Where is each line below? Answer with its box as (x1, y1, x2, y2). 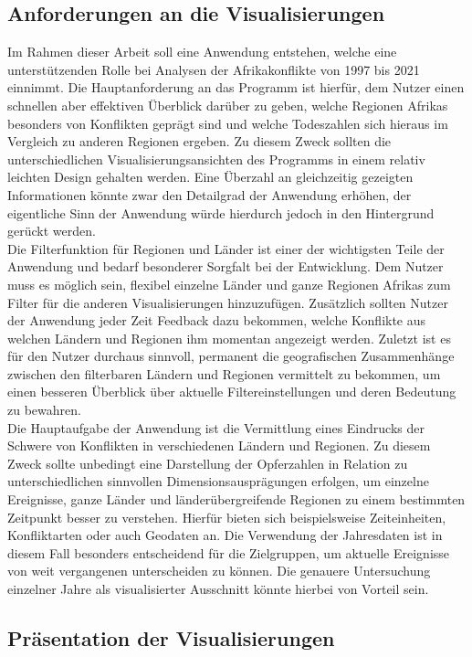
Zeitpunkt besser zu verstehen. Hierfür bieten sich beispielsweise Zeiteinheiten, (7, 507, 446, 526)
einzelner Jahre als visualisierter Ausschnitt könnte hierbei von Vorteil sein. (7, 579, 429, 599)
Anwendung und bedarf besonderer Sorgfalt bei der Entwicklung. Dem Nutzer (7, 257, 444, 276)
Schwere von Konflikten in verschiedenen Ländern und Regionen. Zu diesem (7, 436, 431, 455)
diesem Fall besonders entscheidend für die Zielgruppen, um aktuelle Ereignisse (7, 543, 450, 562)
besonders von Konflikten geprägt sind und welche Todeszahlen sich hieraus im (7, 113, 448, 132)
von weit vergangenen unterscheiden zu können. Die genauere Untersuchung (7, 561, 431, 580)
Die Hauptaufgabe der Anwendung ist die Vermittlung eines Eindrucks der (7, 418, 425, 437)
